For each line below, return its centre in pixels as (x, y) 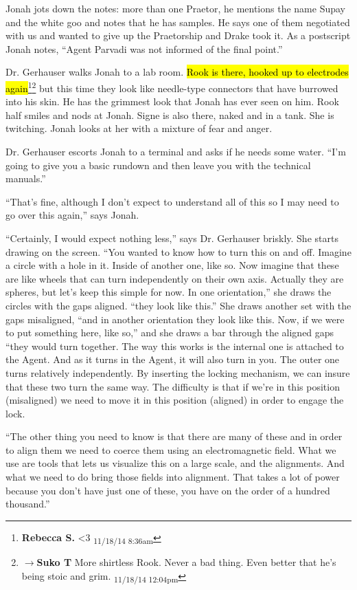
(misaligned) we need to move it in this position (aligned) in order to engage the (175, 400)
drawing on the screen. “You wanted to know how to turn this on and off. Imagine (178, 251)
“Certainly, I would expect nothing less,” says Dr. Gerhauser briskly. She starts (172, 238)
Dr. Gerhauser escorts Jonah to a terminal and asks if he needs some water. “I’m (176, 151)
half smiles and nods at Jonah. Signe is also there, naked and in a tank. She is (170, 114)
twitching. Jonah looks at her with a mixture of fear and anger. (139, 128)
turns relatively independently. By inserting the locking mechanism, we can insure (178, 372)
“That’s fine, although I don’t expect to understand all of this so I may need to (172, 201)
